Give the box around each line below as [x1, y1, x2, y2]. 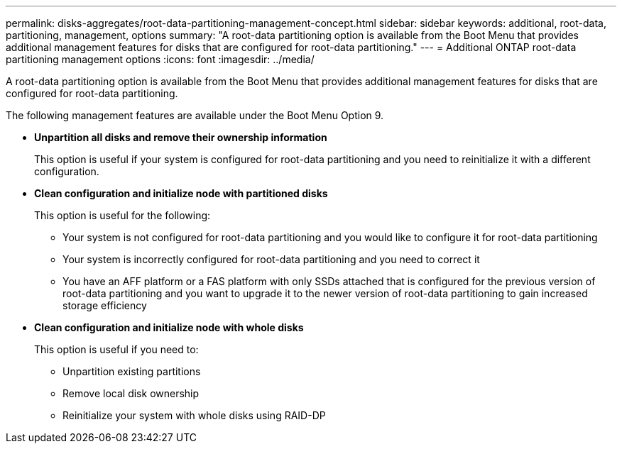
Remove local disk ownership [62, 387, 200, 399]
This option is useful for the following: [34, 209, 211, 221]
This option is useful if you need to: [34, 343, 199, 355]
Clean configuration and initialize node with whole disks [34, 321, 304, 333]
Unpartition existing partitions [62, 365, 201, 377]
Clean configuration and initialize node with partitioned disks [34, 187, 328, 199]
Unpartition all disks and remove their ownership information [34, 131, 327, 143]
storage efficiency [62, 299, 147, 311]
